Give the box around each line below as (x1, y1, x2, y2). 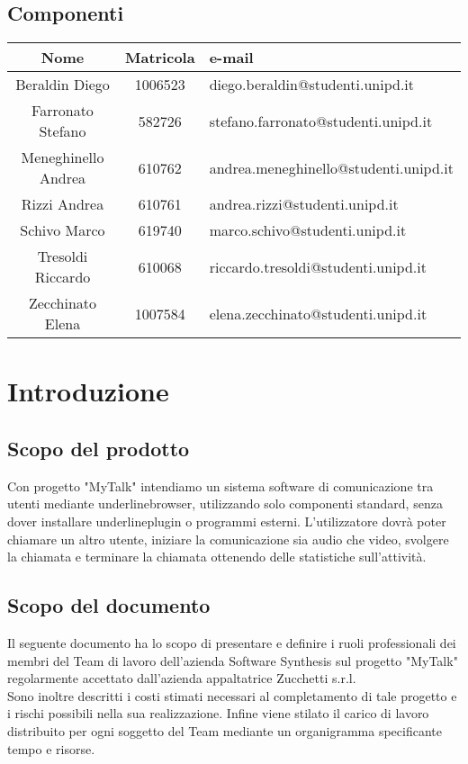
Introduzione (7, 373, 169, 409)
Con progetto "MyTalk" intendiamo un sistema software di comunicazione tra (7, 476, 434, 495)
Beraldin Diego (15, 74, 110, 95)
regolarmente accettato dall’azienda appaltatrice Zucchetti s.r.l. (7, 669, 356, 688)
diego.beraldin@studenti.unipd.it (209, 74, 415, 95)
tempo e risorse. (7, 739, 95, 758)
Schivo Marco (20, 220, 105, 241)
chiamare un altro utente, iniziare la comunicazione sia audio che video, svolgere (7, 529, 449, 548)
